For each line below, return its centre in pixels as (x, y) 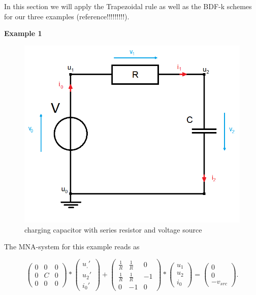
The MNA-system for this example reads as (72, 247)
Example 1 (23, 33)
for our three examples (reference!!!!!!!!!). (67, 16)
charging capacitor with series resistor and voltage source (113, 229)
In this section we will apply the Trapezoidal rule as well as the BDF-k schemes (128, 6)
